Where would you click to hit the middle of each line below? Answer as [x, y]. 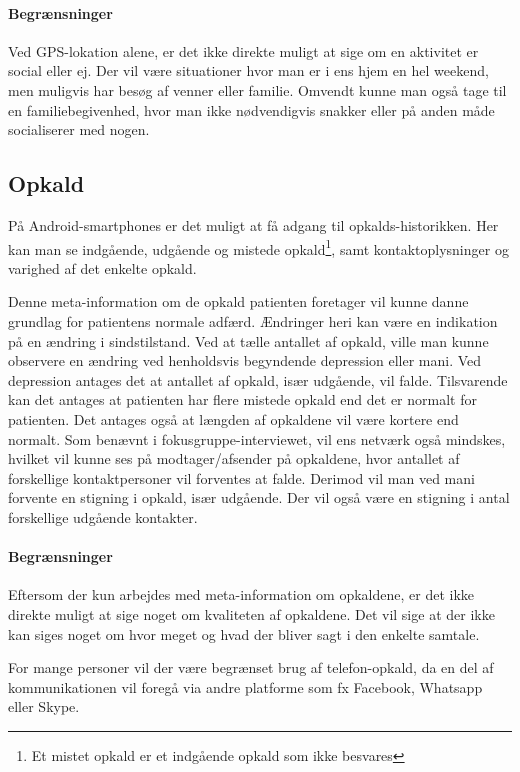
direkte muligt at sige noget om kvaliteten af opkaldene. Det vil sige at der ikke [251, 613]
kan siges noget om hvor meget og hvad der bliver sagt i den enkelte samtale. [244, 633]
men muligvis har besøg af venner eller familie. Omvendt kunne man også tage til [257, 89]
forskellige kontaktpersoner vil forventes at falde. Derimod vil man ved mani [241, 477]
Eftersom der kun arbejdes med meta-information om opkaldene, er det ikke [241, 594]
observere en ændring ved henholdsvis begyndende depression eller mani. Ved [245, 360]
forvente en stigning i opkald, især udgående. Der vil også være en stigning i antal [259, 497]
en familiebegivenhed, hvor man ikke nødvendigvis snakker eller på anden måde [251, 109]
